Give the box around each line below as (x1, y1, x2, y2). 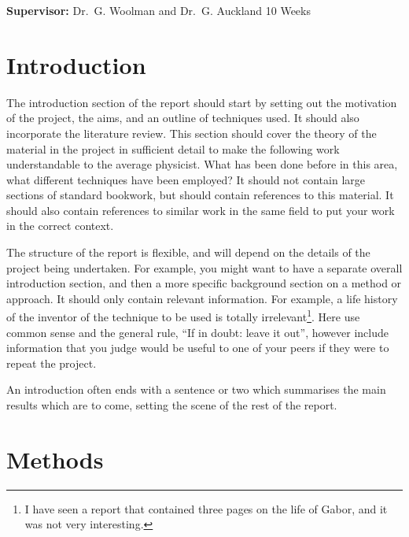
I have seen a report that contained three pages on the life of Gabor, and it (24, 500, 388, 517)
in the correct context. (6, 217, 114, 234)
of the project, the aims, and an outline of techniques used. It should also (6, 109, 359, 126)
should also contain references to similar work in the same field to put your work (6, 202, 395, 218)
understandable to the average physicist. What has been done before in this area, (6, 156, 398, 172)
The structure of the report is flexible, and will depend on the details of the (6, 244, 370, 261)
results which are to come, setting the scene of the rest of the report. (6, 397, 337, 413)
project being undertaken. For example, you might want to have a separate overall (6, 259, 403, 276)
